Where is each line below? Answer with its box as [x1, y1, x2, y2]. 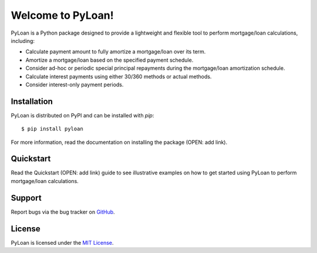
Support [11, 193, 42, 203]
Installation [11, 96, 53, 106]
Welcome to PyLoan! [11, 9, 114, 22]
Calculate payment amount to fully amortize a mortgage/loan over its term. [25, 48, 206, 55]
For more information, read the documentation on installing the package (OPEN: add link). [11, 139, 228, 146]
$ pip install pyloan [21, 126, 83, 132]
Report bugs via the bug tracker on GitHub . [11, 208, 115, 215]
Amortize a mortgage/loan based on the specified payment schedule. [25, 56, 194, 63]
